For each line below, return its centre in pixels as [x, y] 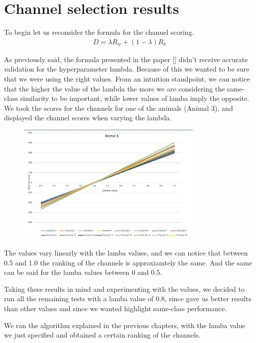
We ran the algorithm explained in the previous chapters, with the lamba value [125, 325]
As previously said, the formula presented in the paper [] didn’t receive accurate [126, 59]
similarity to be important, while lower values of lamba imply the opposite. [135, 98]
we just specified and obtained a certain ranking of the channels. [102, 335]
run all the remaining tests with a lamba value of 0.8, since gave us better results [128, 299]
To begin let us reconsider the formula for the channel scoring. [99, 32]
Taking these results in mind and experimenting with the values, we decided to [124, 289]
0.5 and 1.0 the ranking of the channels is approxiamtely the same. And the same [128, 262]
